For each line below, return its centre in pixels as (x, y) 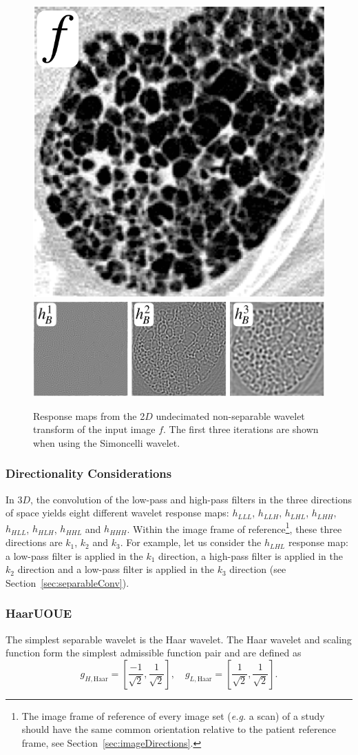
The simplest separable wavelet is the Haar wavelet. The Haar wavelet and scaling (179, 639)
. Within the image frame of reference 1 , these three (234, 527)
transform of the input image (94, 429)
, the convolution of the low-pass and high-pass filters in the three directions (191, 499)
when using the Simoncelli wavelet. (107, 442)
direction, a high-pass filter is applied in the (251, 555)
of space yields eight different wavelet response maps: (117, 513)
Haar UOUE (39, 613)
